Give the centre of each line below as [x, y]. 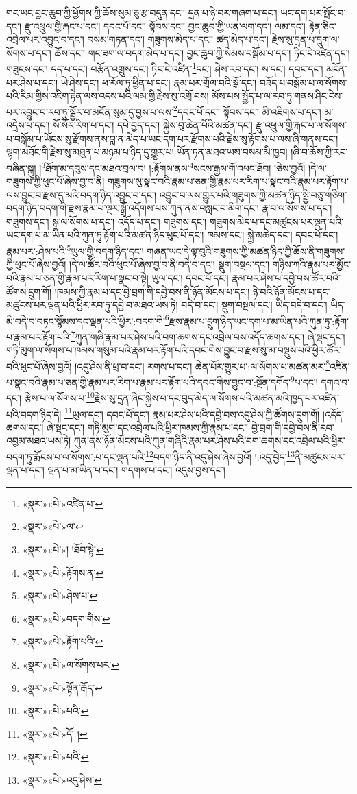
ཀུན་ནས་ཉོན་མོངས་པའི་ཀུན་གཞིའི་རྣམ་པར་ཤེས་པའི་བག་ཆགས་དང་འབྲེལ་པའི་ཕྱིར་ [209, 441]
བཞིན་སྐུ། [21, 168]
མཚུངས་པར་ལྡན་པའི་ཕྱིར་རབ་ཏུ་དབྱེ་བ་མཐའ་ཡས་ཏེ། [92, 305]
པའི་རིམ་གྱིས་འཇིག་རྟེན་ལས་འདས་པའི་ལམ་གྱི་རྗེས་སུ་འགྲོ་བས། [108, 96]
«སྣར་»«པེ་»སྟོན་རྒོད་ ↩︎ [62, 687]
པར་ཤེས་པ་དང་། [32, 82]
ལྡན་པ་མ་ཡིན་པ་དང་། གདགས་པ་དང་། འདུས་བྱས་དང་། [136, 470]
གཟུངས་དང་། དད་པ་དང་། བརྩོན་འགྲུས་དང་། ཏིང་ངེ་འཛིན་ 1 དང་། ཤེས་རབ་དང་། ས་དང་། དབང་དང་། [165, 68]
